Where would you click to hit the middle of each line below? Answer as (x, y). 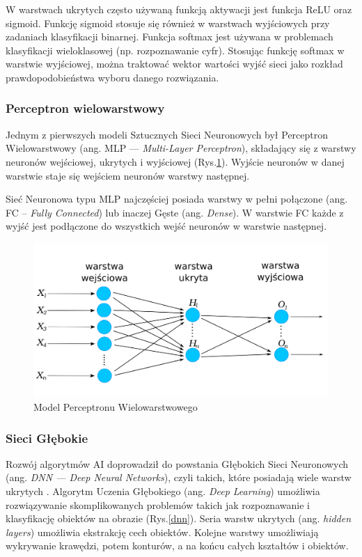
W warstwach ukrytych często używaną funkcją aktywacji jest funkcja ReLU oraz (179, 9)
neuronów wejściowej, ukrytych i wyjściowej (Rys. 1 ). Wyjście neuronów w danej (175, 161)
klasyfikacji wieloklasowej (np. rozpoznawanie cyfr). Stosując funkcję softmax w (175, 50)
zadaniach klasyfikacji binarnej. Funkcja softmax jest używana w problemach (170, 37)
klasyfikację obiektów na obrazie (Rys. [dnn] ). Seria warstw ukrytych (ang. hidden (179, 518)
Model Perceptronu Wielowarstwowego (116, 407)
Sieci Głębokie (47, 438)
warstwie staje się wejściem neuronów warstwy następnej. (128, 175)
